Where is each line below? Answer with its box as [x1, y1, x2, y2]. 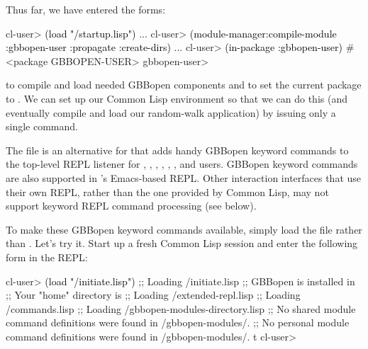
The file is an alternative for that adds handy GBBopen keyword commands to [6, 142, 349, 157]
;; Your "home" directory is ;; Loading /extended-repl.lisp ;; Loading [6, 287, 301, 302]
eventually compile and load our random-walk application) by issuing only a [6, 105, 336, 120]
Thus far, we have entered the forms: [6, 2, 166, 16]
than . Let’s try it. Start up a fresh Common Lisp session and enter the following [6, 236, 358, 251]
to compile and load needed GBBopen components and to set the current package [6, 77, 362, 92]
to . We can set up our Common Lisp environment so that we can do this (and [6, 91, 347, 105]
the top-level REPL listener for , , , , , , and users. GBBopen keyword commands [6, 156, 358, 171]
